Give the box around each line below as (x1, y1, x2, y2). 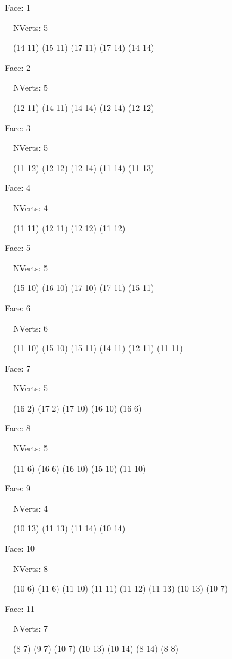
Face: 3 (5, 121, 30, 134)
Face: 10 (5, 542, 35, 555)
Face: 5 (5, 242, 30, 254)
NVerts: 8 (13, 562, 48, 574)
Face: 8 (5, 422, 30, 434)
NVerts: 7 (13, 622, 48, 635)
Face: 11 (5, 602, 35, 614)
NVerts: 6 (13, 321, 48, 334)
